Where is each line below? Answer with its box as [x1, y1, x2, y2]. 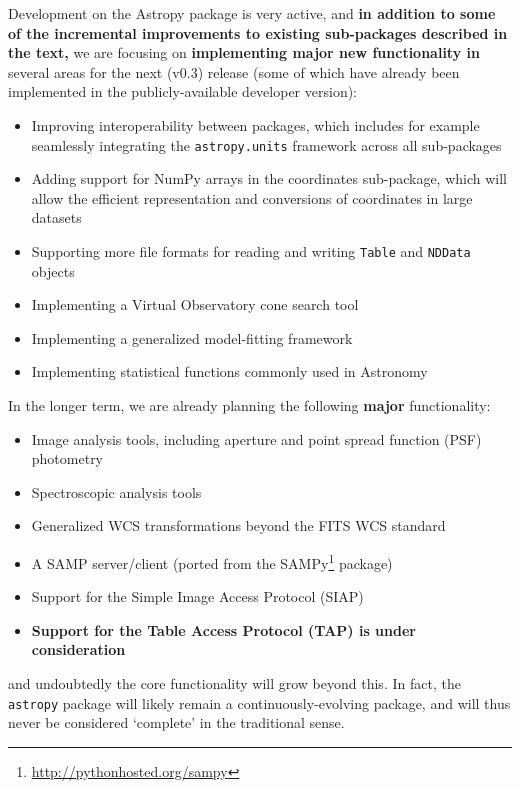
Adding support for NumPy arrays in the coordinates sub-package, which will [31, 168, 507, 189]
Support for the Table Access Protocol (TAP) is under [31, 619, 416, 640]
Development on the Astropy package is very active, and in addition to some [8, 3, 496, 23]
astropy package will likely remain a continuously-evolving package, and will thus [8, 692, 511, 713]
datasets [31, 207, 82, 228]
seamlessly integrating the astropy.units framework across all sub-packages [31, 134, 502, 155]
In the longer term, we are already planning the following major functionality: [8, 395, 491, 416]
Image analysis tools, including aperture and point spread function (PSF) [31, 428, 482, 449]
